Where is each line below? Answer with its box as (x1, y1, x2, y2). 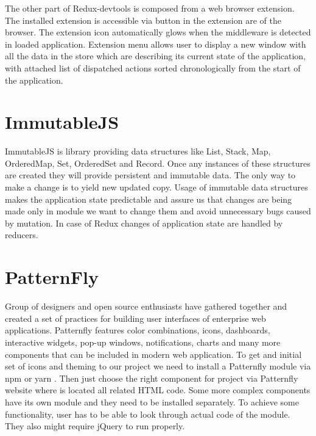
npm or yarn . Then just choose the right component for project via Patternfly (5, 371, 298, 384)
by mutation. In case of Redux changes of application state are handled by (5, 216, 283, 229)
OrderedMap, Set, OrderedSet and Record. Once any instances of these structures (5, 156, 311, 169)
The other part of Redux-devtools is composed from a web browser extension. (5, 2, 295, 14)
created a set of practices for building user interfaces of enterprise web (5, 311, 266, 324)
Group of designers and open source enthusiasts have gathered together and (5, 300, 287, 313)
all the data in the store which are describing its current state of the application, (5, 49, 306, 62)
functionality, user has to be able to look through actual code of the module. (5, 407, 290, 420)
